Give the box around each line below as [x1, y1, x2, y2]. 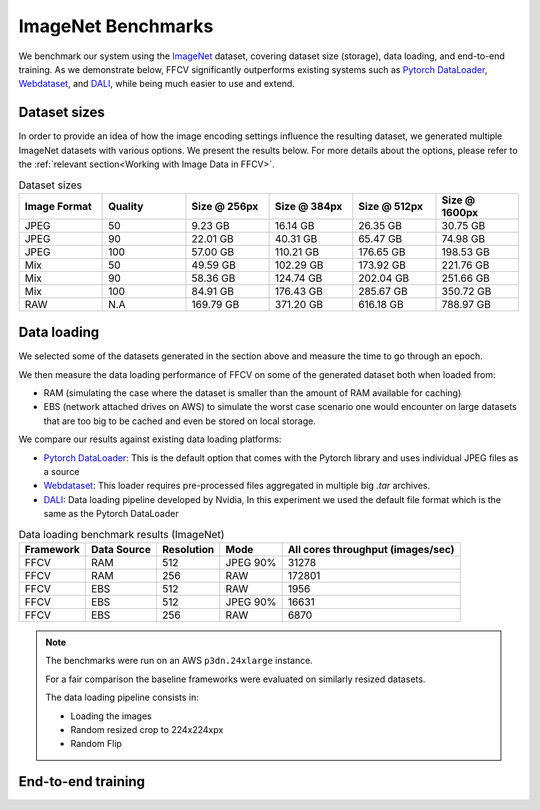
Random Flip [70, 738, 122, 750]
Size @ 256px [191, 199, 259, 213]
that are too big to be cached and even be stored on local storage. [43, 415, 317, 427]
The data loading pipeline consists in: [45, 691, 199, 704]
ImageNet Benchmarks [18, 15, 214, 37]
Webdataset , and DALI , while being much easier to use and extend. [18, 78, 295, 90]
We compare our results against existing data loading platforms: [18, 433, 282, 445]
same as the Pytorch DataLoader [43, 508, 179, 520]
